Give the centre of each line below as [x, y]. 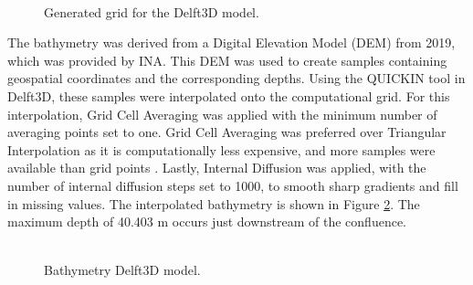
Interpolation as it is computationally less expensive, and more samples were [221, 149]
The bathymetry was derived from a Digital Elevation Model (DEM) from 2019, [231, 42]
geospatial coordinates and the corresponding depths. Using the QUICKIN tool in [236, 78]
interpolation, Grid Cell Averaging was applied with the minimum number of [222, 114]
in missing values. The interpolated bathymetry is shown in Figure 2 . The [214, 203]
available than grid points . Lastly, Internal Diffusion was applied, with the [217, 168]
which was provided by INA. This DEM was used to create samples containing [227, 60]
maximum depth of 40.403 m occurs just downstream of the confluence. [207, 222]
